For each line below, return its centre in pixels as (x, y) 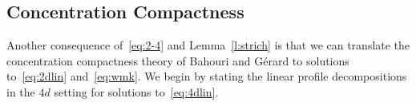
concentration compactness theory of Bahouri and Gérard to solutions (178, 60)
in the (21, 91)
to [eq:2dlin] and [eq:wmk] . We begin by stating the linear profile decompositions (207, 76)
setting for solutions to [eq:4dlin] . (136, 91)
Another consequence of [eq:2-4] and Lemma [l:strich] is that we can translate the (208, 45)
